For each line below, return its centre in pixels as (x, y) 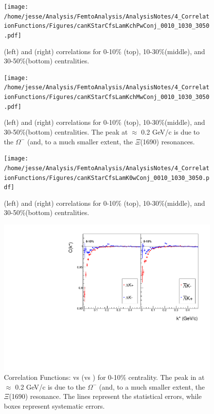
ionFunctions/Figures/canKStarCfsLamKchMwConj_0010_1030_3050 (107, 97)
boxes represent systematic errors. (54, 406)
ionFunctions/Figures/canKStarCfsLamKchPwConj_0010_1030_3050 (107, 26)
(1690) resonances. (168, 141)
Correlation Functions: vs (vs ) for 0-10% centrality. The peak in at (104, 377)
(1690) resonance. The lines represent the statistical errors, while (105, 396)
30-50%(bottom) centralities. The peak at (66, 132)
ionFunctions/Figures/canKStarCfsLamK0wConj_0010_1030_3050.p (107, 178)
